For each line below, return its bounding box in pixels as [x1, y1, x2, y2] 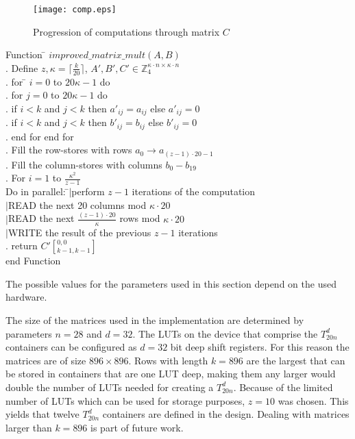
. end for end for [5, 129, 74, 143]
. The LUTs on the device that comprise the [132, 326, 318, 340]
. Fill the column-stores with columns [5, 157, 162, 171]
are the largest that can [246, 353, 345, 367]
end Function [5, 253, 61, 268]
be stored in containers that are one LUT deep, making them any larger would [5, 366, 336, 381]
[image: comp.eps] [33, 5, 117, 14]
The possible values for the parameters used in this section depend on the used [5, 276, 336, 290]
